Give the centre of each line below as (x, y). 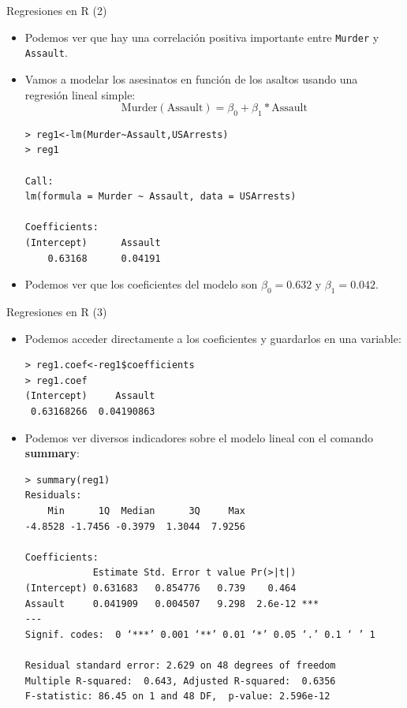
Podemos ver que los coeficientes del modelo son (141, 284)
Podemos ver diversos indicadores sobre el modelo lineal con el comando (199, 437)
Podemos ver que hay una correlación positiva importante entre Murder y (202, 37)
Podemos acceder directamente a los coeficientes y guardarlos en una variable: (213, 338)
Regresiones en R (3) (57, 312)
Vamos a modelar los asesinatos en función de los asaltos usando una (191, 78)
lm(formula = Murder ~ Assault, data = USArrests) (161, 197)
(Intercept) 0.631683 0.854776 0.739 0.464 (161, 588)
